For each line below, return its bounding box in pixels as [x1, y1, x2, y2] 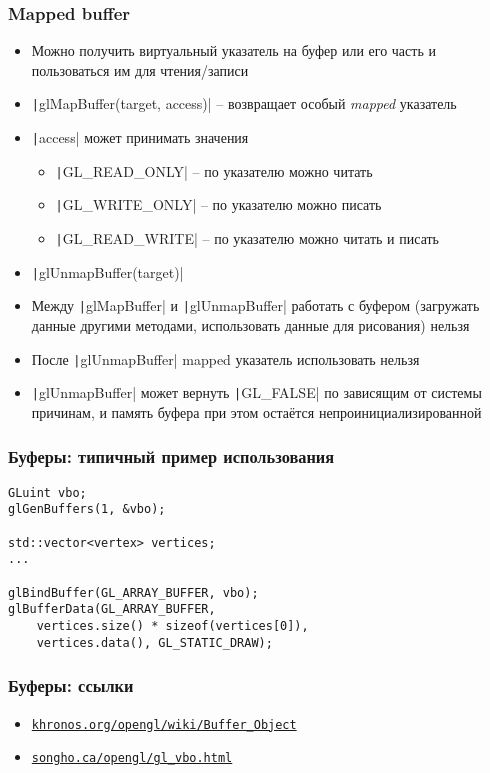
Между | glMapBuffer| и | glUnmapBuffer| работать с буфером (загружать [31, 295, 480, 316]
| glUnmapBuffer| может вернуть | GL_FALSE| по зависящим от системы [31, 382, 482, 403]
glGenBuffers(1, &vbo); [8, 502, 166, 517]
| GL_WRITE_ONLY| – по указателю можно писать [55, 194, 382, 215]
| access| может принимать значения [31, 127, 249, 148]
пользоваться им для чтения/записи [31, 59, 249, 80]
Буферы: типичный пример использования [8, 444, 335, 469]
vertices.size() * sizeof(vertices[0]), [36, 618, 309, 633]
